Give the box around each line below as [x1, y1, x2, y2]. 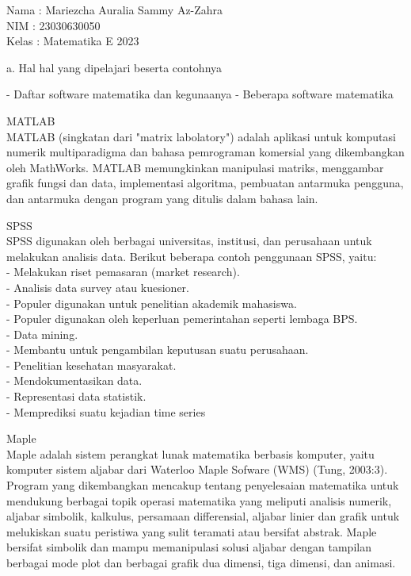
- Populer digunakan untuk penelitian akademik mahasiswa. [6, 294, 297, 311]
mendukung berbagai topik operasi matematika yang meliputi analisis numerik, [6, 492, 392, 509]
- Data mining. [6, 325, 78, 342]
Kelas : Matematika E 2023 [6, 33, 139, 49]
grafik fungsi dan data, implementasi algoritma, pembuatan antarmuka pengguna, [6, 175, 404, 191]
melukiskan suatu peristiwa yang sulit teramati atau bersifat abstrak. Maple [6, 523, 377, 540]
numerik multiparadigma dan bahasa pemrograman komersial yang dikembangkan [6, 144, 405, 160]
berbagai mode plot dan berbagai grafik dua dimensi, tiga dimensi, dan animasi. [6, 555, 396, 570]
